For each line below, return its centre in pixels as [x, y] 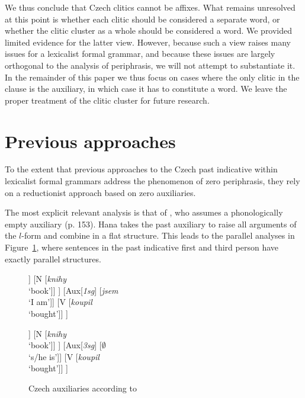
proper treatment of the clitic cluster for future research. [107, 100]
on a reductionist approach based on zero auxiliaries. [100, 192]
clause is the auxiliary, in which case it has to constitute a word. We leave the [146, 89]
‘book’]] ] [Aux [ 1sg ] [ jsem [73, 290]
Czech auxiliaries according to [83, 388]
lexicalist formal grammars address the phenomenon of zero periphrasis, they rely [152, 181]
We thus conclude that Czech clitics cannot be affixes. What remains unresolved [150, 7]
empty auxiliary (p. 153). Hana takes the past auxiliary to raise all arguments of [151, 224]
